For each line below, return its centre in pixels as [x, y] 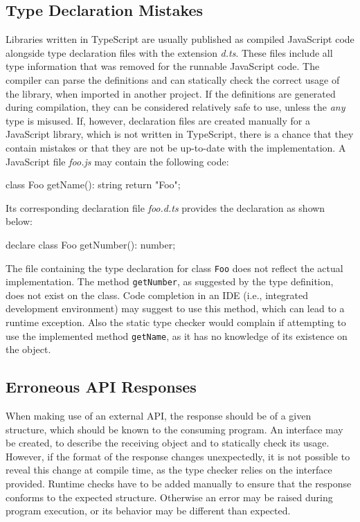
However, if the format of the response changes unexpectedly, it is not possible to [178, 456]
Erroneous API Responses [101, 387]
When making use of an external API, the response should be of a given [159, 416]
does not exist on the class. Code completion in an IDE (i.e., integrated [157, 295]
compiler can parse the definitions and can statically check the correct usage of [173, 79]
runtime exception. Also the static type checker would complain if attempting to [176, 322]
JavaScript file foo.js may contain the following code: [117, 161]
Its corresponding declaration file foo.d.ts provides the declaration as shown [165, 207]
